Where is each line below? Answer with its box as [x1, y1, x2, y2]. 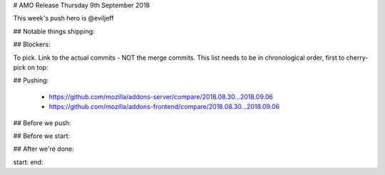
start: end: [13, 157, 43, 166]
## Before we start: [13, 132, 71, 140]
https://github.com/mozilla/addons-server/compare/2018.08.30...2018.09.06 [48, 92, 274, 101]
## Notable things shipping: [13, 27, 96, 36]
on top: [27, 63, 48, 71]
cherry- [346, 53, 369, 62]
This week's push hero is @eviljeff [13, 14, 114, 23]
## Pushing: [13, 76, 49, 85]
